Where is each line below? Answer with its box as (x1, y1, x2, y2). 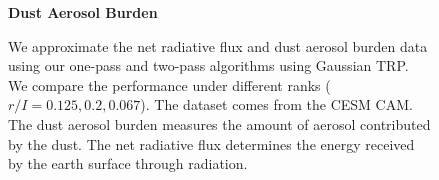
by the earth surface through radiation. (8, 153, 248, 174)
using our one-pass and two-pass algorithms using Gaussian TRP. (8, 55, 409, 76)
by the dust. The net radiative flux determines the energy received (8, 133, 415, 154)
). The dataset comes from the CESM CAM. (140, 94, 413, 115)
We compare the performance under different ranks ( (8, 74, 331, 95)
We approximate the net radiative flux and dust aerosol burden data (8, 35, 428, 56)
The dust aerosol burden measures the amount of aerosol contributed (8, 113, 431, 134)
